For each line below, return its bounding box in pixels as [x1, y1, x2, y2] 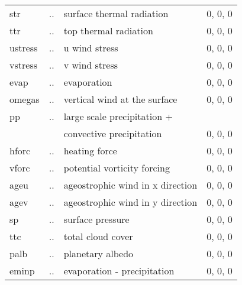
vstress [9, 58, 37, 72]
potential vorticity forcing [63, 161, 170, 174]
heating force [63, 144, 117, 157]
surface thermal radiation [63, 7, 169, 20]
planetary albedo [63, 247, 134, 260]
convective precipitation [63, 127, 162, 140]
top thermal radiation [63, 24, 153, 37]
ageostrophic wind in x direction [63, 178, 198, 192]
